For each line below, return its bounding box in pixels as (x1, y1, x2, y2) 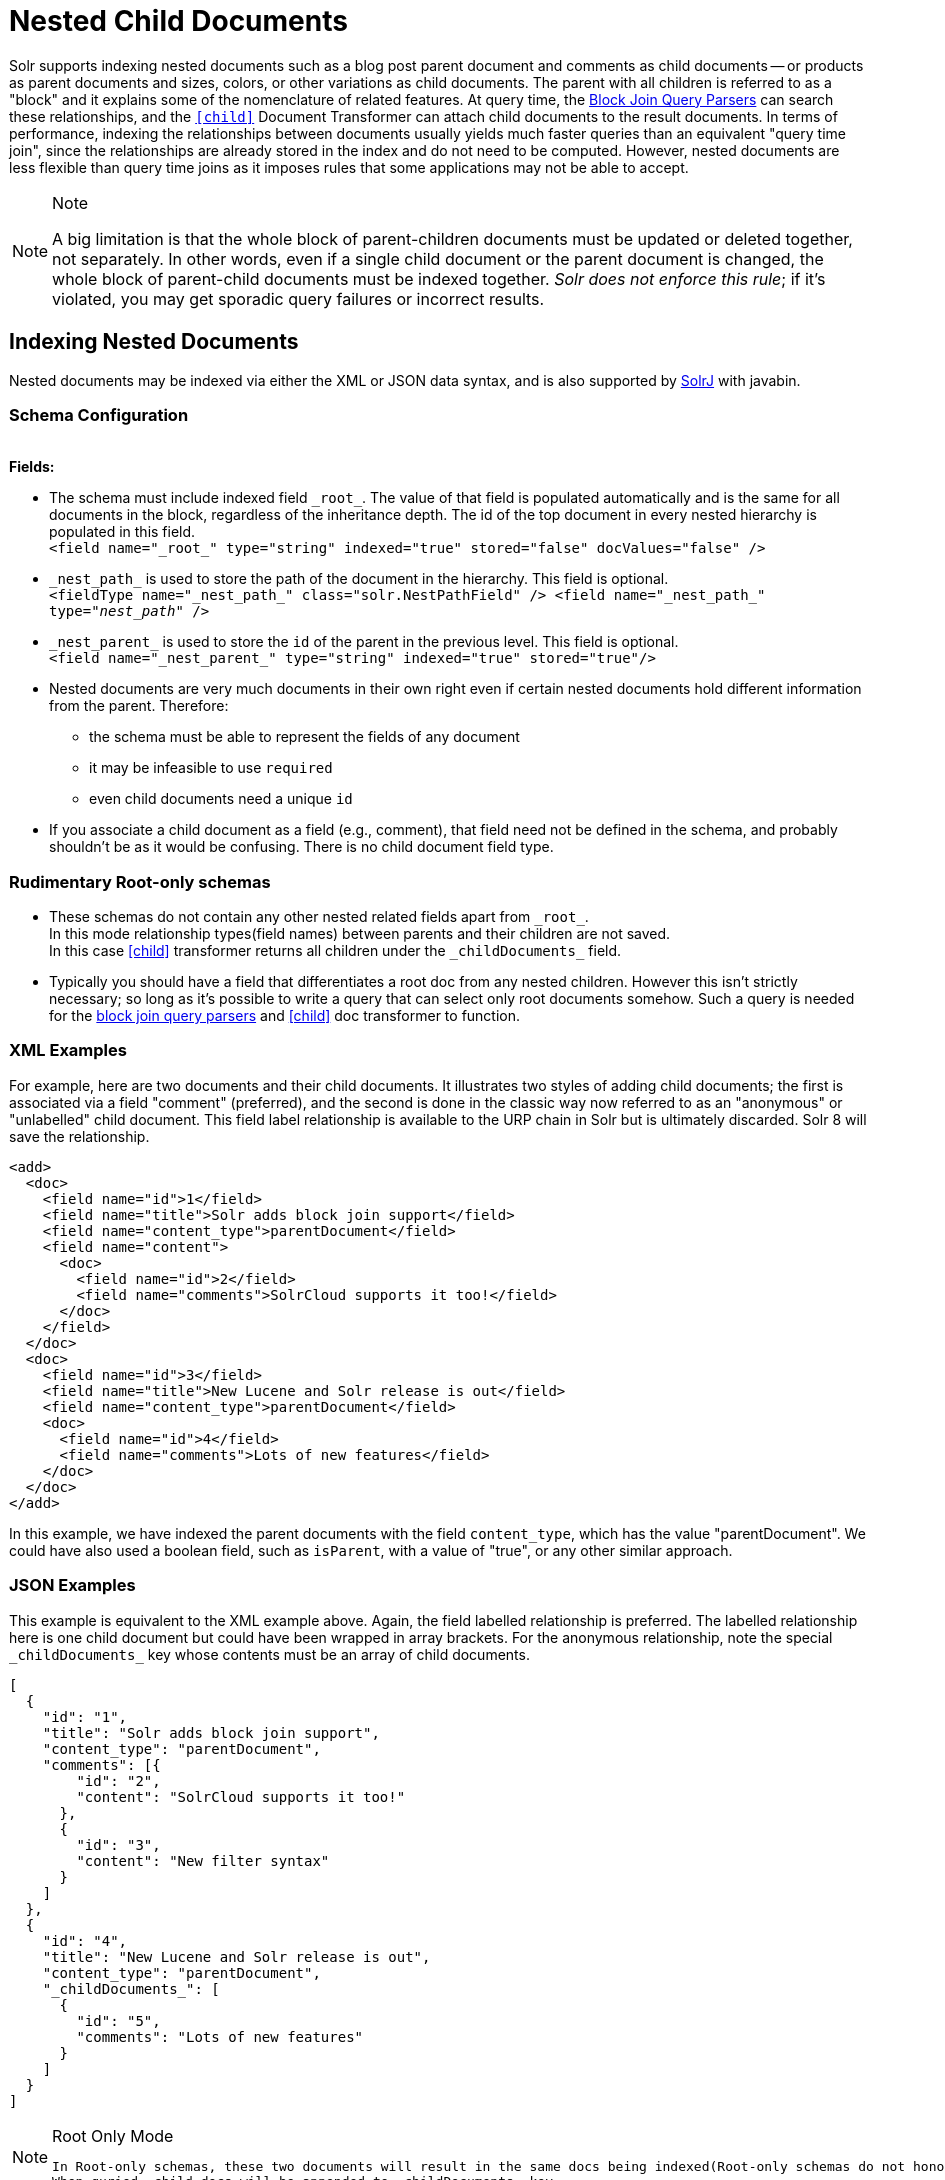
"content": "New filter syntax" (76, 1852, 330, 1869)
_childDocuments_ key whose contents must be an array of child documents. (9, 1645, 530, 1663)
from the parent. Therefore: (49, 697, 229, 715)
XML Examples (9, 1040, 127, 1061)
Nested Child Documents (9, 4, 348, 38)
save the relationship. (9, 1127, 150, 1145)
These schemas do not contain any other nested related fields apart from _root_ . (49, 908, 589, 926)
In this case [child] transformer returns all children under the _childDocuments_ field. (49, 942, 622, 960)
